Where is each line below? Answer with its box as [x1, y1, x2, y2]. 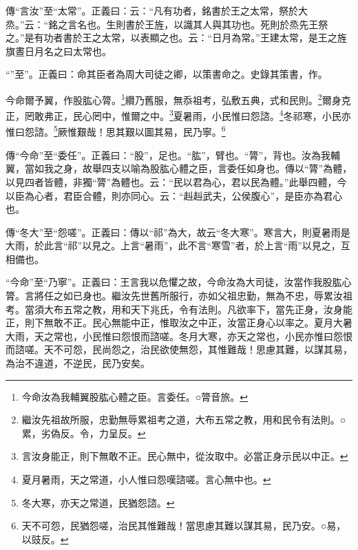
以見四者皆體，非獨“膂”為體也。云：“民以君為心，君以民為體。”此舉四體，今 [6, 174, 347, 189]
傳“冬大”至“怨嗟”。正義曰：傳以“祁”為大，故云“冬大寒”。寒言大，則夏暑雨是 [6, 224, 350, 239]
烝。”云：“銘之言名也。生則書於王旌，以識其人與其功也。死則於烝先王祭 [6, 17, 328, 31]
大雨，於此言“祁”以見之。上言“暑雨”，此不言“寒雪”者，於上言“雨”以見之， [6, 238, 341, 253]
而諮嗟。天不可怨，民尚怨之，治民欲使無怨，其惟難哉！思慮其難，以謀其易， [6, 342, 352, 357]
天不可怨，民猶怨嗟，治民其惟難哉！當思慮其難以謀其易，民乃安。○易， [21, 518, 346, 533]
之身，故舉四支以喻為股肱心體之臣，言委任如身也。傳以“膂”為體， [53, 161, 352, 176]
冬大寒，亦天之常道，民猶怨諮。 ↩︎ [21, 495, 175, 509]
